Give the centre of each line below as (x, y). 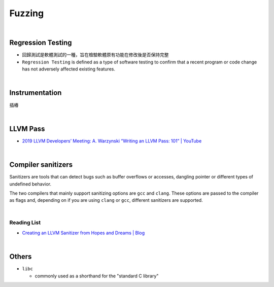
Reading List (25, 223)
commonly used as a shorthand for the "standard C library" (97, 276)
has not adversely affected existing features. (68, 69)
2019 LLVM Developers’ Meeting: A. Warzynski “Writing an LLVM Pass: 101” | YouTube (112, 141)
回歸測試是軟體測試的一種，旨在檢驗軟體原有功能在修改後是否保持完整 (95, 55)
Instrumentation (36, 93)
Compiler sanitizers (41, 165)
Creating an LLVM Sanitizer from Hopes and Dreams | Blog (83, 233)
